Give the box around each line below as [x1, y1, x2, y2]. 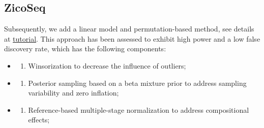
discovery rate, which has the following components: [4, 43, 166, 54]
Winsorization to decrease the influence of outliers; [28, 60, 186, 71]
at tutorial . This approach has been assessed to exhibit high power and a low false [4, 33, 260, 44]
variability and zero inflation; [28, 87, 119, 98]
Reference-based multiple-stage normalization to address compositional [28, 104, 249, 115]
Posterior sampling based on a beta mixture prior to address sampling [28, 77, 247, 88]
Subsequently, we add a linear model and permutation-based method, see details [4, 23, 254, 34]
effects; [28, 114, 50, 125]
